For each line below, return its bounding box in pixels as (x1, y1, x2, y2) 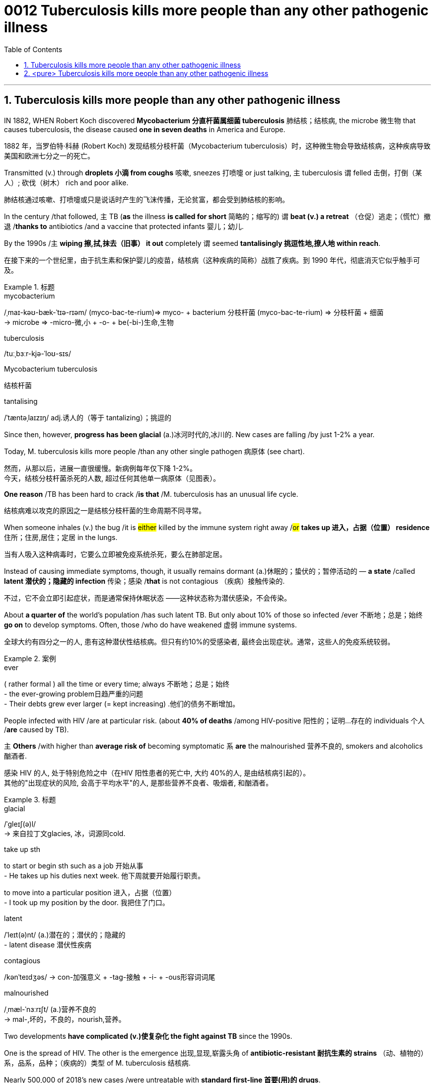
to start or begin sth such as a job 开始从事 (4, 861, 144, 870)
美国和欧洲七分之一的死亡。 (4, 151, 94, 160)
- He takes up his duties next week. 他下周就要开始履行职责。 (4, 871, 205, 880)
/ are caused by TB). (4, 725, 69, 734)
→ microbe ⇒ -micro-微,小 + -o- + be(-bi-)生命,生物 (4, 317, 174, 326)
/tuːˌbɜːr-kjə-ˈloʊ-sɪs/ (4, 349, 72, 358)
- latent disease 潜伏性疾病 (4, 940, 92, 949)
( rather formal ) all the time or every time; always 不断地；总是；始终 (4, 679, 230, 688)
